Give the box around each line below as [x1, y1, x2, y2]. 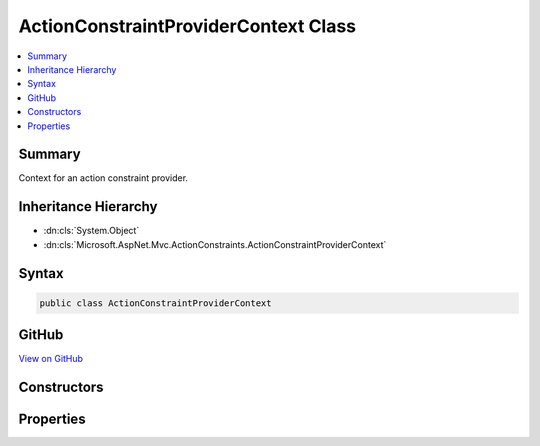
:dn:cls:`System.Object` [43, 225, 140, 237]
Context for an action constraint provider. [18, 172, 189, 184]
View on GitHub [18, 353, 84, 365]
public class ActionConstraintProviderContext [39, 297, 272, 309]
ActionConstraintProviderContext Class [18, 15, 357, 37]
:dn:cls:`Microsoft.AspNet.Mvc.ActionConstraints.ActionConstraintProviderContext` [43, 238, 387, 250]
